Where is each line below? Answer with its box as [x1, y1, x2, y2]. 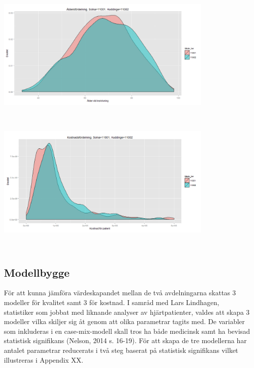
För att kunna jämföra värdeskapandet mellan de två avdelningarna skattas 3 [4, 287, 236, 298]
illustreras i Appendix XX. [4, 354, 84, 365]
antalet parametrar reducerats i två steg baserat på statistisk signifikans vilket [4, 345, 238, 355]
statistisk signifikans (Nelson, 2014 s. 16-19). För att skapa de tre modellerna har [4, 335, 247, 346]
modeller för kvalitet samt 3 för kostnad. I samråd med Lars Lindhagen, [4, 297, 219, 307]
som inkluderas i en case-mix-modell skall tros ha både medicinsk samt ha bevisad [4, 326, 250, 336]
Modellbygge [4, 265, 70, 280]
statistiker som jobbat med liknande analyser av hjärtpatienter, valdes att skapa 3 [4, 307, 250, 317]
